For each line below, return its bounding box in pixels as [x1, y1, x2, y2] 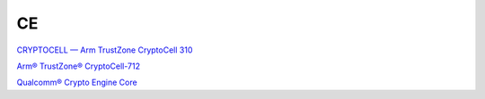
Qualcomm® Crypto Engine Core [16, 77, 138, 88]
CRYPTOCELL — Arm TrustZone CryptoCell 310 [16, 45, 193, 55]
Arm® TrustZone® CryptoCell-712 [16, 61, 141, 71]
